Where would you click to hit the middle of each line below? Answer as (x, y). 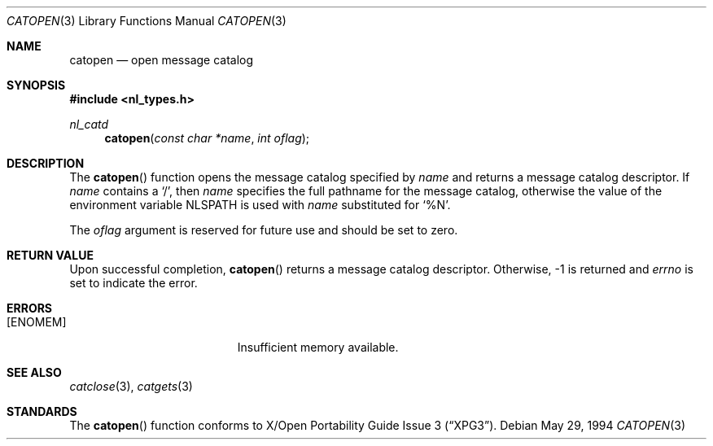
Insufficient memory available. (318, 347)
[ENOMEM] (37, 322)
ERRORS (30, 308)
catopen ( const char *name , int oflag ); (207, 138)
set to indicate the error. (133, 283)
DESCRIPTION (46, 163)
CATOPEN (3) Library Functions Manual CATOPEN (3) (147, 21)
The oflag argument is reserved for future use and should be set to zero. (264, 230)
